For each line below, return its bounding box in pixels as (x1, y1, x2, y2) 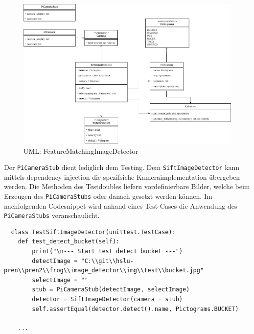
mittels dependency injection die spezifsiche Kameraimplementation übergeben (4, 171, 240, 182)
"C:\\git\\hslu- (81, 257, 134, 264)
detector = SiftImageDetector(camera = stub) (32, 296, 183, 303)
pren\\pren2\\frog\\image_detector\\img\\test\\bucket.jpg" (4, 267, 204, 274)
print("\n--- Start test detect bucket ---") (32, 248, 183, 255)
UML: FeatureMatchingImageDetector (23, 145, 138, 156)
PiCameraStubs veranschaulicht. (4, 210, 100, 220)
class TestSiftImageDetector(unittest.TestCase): (11, 228, 176, 236)
